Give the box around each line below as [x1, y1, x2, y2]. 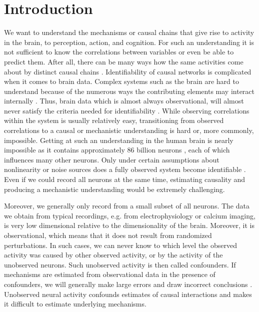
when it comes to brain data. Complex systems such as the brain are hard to [4, 76, 239, 86]
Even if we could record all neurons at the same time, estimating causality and [4, 174, 245, 184]
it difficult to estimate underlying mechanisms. [4, 298, 146, 309]
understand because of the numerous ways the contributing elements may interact [4, 85, 255, 96]
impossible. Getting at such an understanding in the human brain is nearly [4, 134, 233, 145]
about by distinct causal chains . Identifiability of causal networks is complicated [4, 66, 251, 76]
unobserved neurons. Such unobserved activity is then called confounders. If [4, 259, 236, 269]
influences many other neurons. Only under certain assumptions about [4, 154, 219, 164]
